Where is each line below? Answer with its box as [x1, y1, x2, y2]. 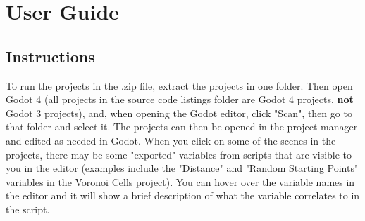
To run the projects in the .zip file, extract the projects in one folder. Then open [6, 78, 353, 93]
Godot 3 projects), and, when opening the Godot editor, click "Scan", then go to [6, 105, 352, 120]
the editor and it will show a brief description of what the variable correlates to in [6, 188, 360, 203]
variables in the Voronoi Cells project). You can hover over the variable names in [6, 174, 355, 189]
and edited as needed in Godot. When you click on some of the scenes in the [6, 133, 336, 147]
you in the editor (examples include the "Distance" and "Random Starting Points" [6, 161, 359, 175]
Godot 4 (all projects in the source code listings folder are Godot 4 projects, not [6, 92, 354, 107]
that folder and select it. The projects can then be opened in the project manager [6, 119, 358, 134]
